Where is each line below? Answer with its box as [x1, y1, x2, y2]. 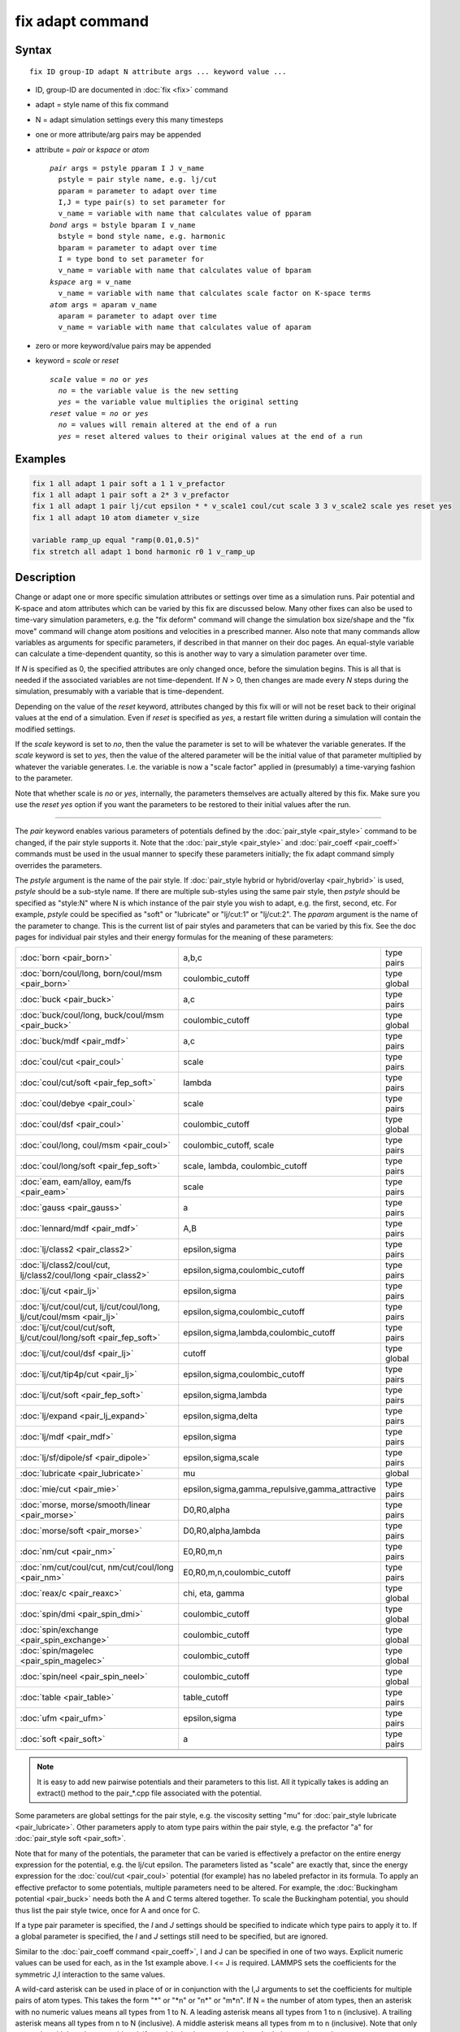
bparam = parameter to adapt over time [58, 243, 217, 252]
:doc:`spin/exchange [20, 1624, 99, 1635]
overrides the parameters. [15, 860, 102, 870]
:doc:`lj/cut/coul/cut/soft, [20, 1322, 115, 1333]
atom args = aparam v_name [50, 300, 158, 309]
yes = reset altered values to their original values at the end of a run [58, 432, 363, 441]
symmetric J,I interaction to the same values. [15, 1969, 166, 1979]
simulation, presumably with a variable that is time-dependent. [15, 687, 224, 697]
